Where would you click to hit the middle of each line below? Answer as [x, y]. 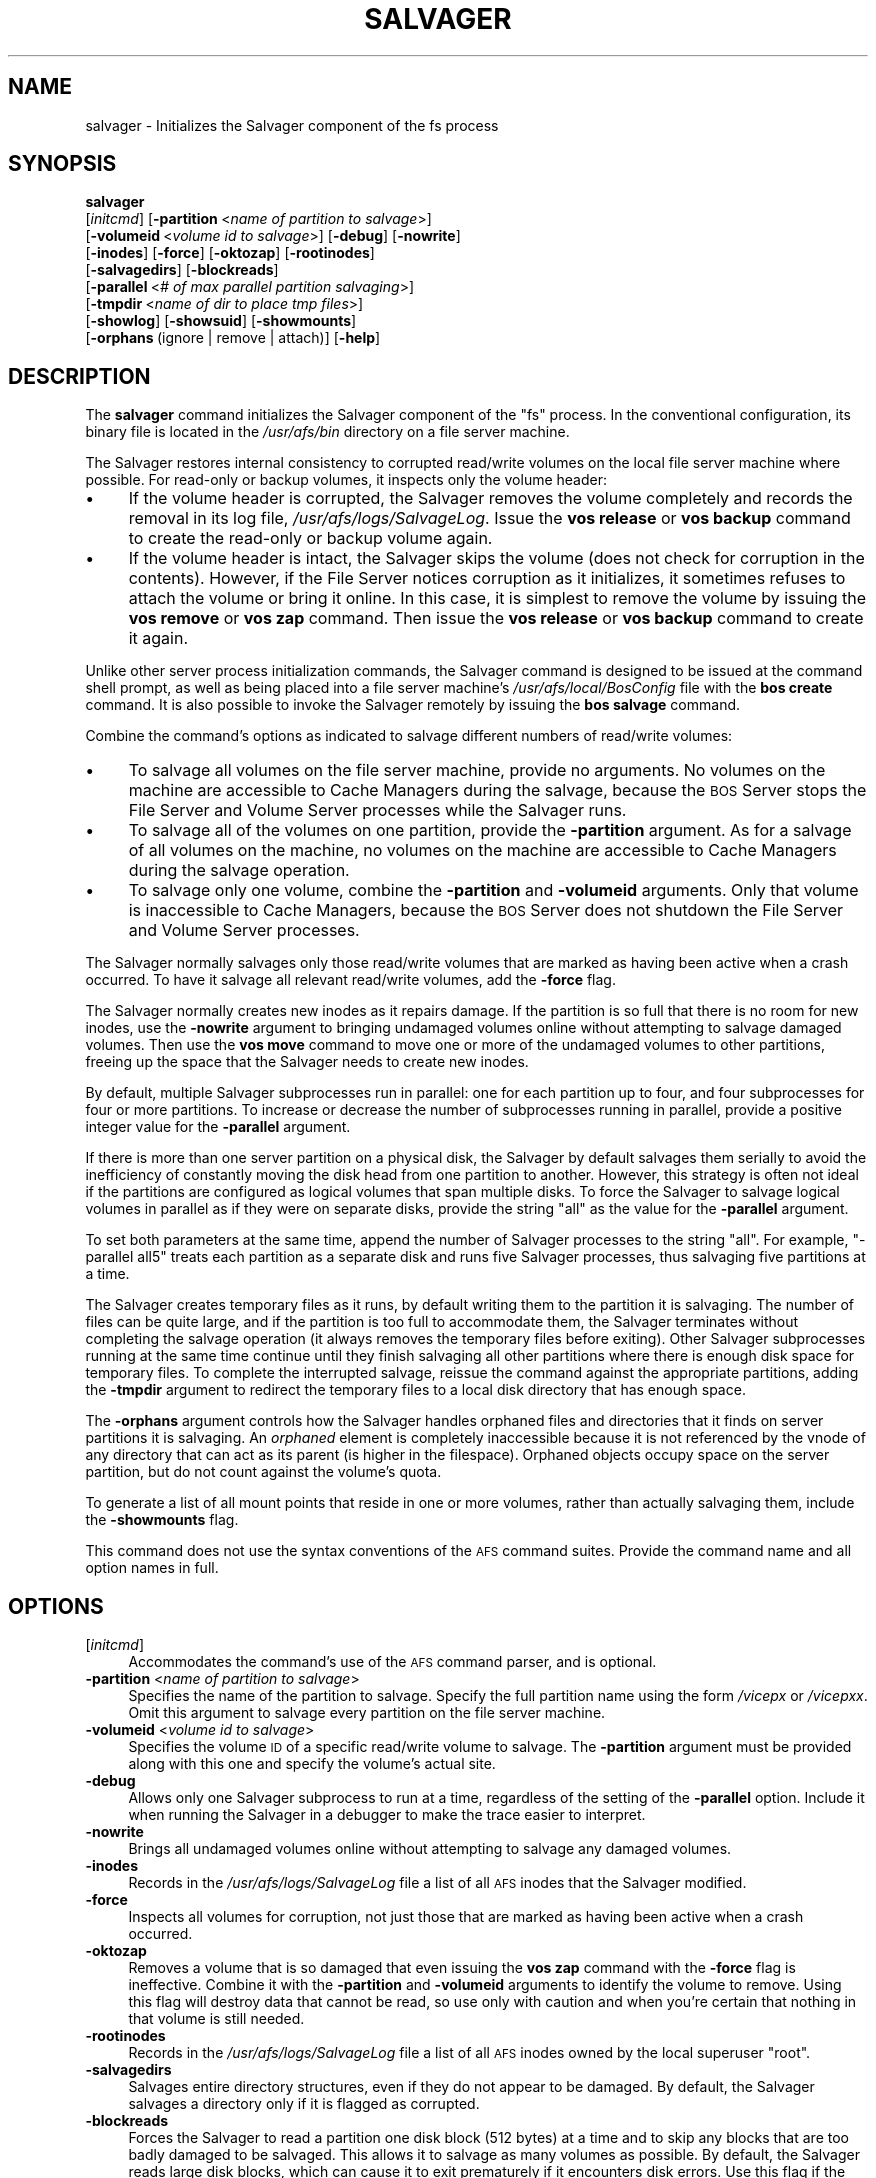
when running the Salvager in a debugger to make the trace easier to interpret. [387, 1815]
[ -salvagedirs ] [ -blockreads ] [182, 270]
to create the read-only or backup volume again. [310, 538]
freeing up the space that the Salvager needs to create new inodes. [307, 1062]
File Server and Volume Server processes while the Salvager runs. [377, 810]
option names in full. [152, 1568]
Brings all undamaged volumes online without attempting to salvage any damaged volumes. [430, 1849]
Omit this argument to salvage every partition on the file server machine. [367, 1713]
